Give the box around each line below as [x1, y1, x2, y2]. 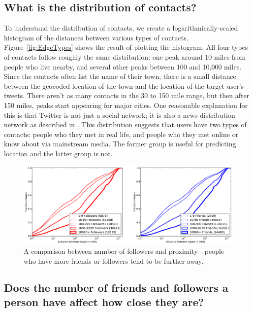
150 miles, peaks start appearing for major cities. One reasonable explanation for [4, 100, 248, 110]
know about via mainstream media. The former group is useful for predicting [4, 139, 236, 149]
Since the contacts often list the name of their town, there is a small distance [4, 71, 236, 81]
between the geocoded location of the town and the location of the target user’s [4, 80, 244, 91]
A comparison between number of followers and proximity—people [24, 246, 224, 256]
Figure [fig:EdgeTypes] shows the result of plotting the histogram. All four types [4, 42, 248, 52]
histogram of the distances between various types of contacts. [4, 32, 189, 42]
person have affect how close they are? [4, 294, 204, 310]
